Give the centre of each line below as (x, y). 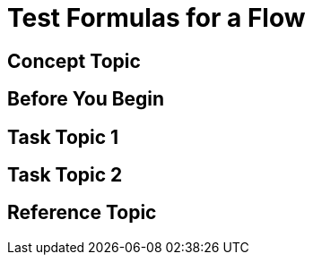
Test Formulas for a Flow (156, 18)
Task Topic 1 (63, 137)
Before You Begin (86, 99)
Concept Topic (74, 61)
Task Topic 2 (65, 175)
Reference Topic (82, 213)
